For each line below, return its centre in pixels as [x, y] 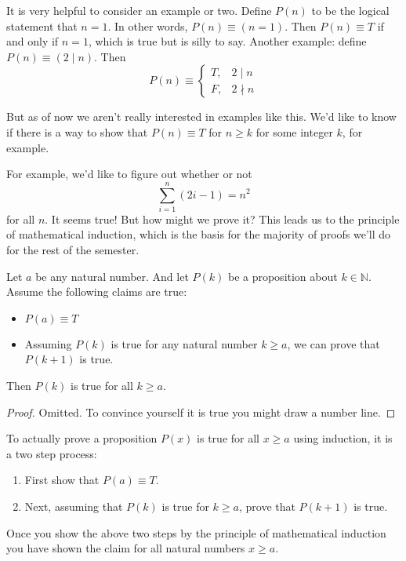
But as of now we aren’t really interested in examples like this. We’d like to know [201, 117]
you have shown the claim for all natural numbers [126, 548]
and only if [33, 41]
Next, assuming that [74, 506]
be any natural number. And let [112, 276]
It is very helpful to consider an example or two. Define [139, 10]
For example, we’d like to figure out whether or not [129, 174]
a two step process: [52, 453]
